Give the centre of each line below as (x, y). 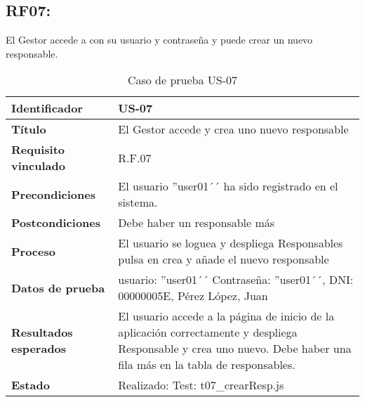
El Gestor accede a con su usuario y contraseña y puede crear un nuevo (159, 40)
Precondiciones (53, 194)
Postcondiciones (56, 223)
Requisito (38, 150)
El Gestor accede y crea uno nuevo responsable (233, 129)
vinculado (38, 166)
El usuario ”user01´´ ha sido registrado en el (228, 186)
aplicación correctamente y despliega (208, 332)
